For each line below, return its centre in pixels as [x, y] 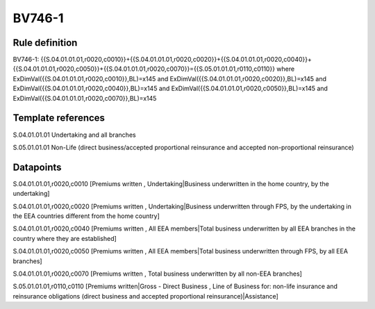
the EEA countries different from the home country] [86, 216]
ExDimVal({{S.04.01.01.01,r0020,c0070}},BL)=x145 [85, 98]
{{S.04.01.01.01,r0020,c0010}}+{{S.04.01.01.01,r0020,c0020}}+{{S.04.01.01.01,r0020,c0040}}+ [176, 60]
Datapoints [37, 167]
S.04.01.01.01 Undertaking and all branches [74, 135]
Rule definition [45, 43]
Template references [59, 118]
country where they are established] [65, 238]
